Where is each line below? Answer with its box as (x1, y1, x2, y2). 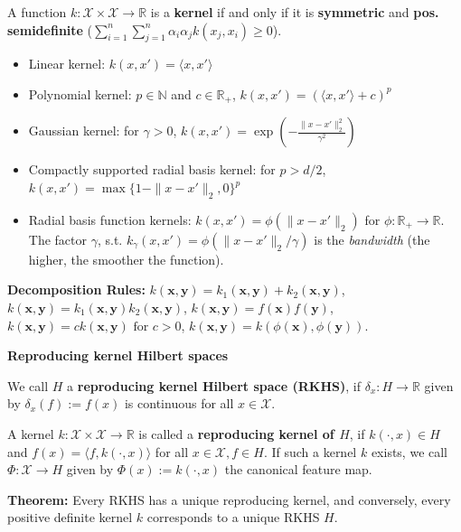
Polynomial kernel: (28, 84, 132, 103)
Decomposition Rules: (7, 280, 146, 299)
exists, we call (371, 442, 448, 461)
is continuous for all (124, 394, 234, 413)
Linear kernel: (28, 54, 106, 73)
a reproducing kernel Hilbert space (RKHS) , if (67, 376, 362, 395)
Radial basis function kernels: (28, 210, 192, 229)
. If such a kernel (263, 442, 357, 461)
